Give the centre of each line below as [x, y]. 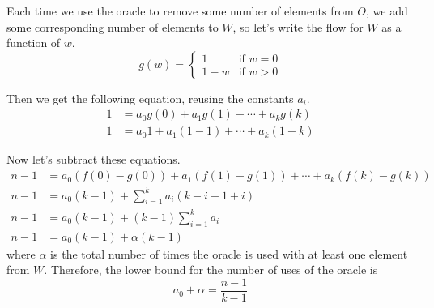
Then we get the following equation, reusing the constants [150, 98]
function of [34, 43]
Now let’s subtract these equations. [94, 159]
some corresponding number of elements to [113, 26]
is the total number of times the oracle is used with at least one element [229, 253]
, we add [387, 11]
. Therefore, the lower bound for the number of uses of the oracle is [211, 269]
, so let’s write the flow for [298, 26]
